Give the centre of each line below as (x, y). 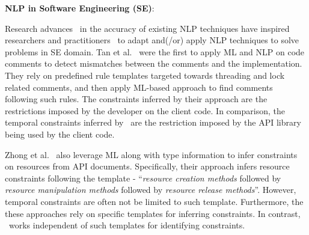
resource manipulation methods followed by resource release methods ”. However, (151, 190)
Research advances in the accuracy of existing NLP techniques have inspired (147, 28)
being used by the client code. (60, 134)
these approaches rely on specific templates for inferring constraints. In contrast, (153, 213)
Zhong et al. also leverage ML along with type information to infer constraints (151, 154)
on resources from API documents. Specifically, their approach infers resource (147, 166)
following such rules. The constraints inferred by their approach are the (136, 99)
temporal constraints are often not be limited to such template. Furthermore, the (154, 201)
